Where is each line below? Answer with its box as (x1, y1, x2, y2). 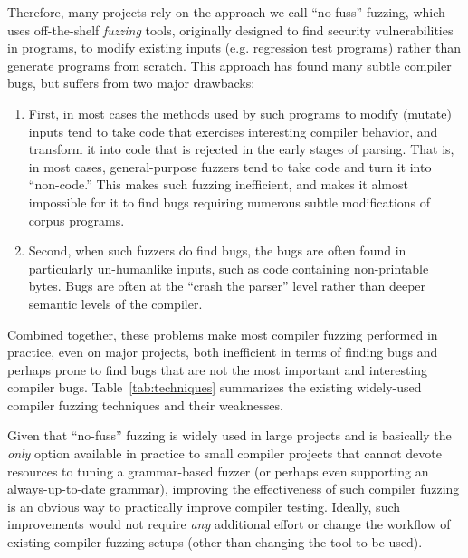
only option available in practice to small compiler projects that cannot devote (7, 444, 442, 463)
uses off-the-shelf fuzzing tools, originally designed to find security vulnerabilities (7, 20, 454, 39)
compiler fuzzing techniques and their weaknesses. (7, 395, 283, 414)
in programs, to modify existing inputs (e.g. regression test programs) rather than (7, 38, 461, 57)
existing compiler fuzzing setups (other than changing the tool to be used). (7, 533, 423, 552)
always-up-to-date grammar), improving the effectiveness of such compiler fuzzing (7, 479, 460, 498)
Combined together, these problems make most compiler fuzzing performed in (7, 324, 438, 343)
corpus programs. (28, 210, 125, 229)
